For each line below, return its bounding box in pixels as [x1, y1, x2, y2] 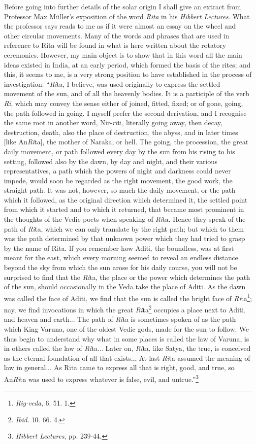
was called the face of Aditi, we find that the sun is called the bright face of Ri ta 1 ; [4, 291, 252, 303]
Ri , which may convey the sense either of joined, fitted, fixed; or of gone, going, [4, 98, 243, 108]
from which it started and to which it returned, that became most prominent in [4, 204, 244, 214]
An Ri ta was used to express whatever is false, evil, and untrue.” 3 [4, 372, 199, 384]
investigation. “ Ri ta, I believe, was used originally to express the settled [4, 78, 220, 89]
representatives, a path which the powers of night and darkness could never [4, 166, 231, 176]
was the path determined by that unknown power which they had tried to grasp [4, 233, 245, 243]
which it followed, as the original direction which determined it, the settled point [4, 194, 248, 205]
